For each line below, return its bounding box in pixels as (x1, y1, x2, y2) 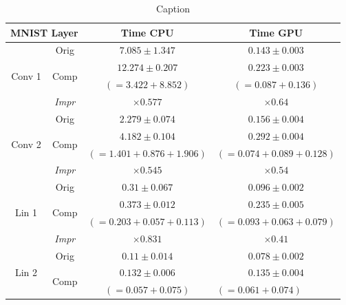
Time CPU (120, 25, 174, 39)
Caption (155, 1, 190, 15)
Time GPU (249, 25, 303, 39)
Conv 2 (11, 137, 41, 151)
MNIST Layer (10, 25, 78, 39)
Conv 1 (11, 68, 41, 83)
